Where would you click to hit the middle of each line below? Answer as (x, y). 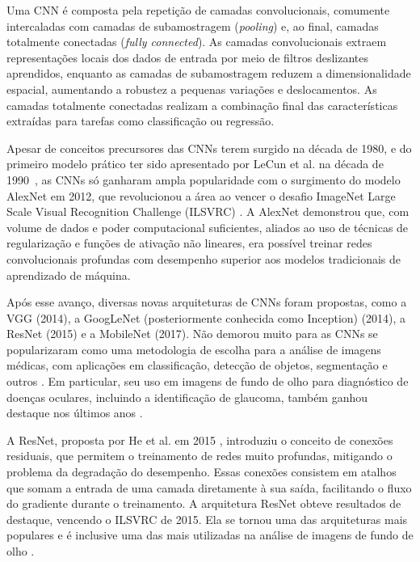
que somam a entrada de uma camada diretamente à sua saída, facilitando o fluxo (209, 487)
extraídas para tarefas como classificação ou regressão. (141, 121)
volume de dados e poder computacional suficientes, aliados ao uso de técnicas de (208, 227)
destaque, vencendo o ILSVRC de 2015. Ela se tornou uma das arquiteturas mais (207, 519)
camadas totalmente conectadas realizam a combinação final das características (202, 105)
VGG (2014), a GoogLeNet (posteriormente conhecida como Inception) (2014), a (206, 317)
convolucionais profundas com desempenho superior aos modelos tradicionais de (204, 258)
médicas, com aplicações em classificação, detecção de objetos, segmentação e (197, 365)
